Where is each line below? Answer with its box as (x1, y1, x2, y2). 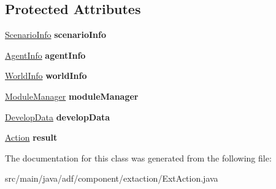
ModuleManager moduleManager (5, 89, 139, 102)
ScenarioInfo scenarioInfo (5, 28, 107, 41)
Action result (5, 131, 58, 144)
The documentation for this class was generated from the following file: (5, 151, 272, 164)
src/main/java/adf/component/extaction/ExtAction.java (5, 172, 218, 185)
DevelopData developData (5, 110, 110, 123)
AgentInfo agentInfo (5, 48, 86, 61)
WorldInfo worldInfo (5, 69, 87, 82)
